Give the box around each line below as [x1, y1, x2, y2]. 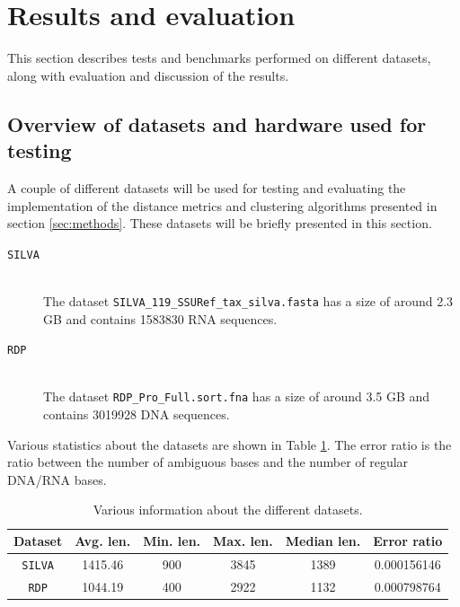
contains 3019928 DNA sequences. [43, 405, 230, 424]
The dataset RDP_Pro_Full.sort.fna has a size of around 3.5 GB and [43, 387, 430, 406]
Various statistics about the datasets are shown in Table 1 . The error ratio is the [7, 435, 452, 453]
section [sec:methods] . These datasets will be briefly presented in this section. [7, 214, 432, 233]
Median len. [285, 532, 361, 550]
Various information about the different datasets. [93, 500, 363, 519]
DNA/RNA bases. [7, 470, 107, 488]
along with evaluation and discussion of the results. [7, 66, 289, 84]
